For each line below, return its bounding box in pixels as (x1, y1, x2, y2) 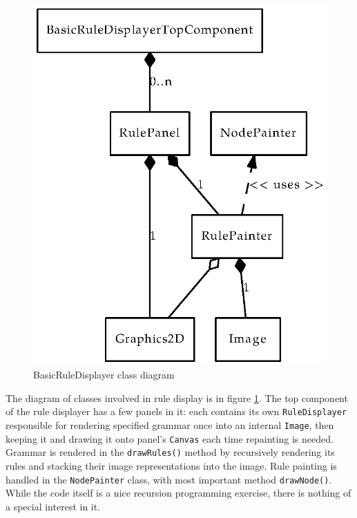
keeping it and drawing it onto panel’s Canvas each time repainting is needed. (6, 431, 334, 445)
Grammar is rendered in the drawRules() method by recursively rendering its (6, 445, 335, 459)
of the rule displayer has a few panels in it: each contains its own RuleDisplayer (6, 404, 347, 419)
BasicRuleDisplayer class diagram (33, 367, 175, 382)
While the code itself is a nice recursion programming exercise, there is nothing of (6, 486, 351, 500)
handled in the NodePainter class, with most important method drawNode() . (6, 472, 332, 486)
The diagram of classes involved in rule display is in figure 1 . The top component (6, 390, 348, 405)
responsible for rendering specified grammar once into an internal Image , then (6, 418, 334, 432)
